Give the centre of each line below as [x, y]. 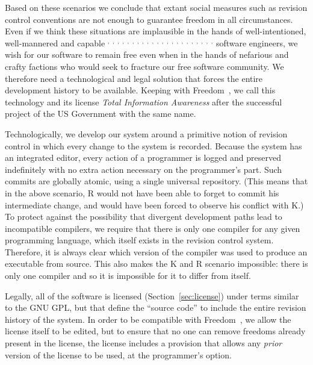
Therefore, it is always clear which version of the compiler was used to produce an [156, 251]
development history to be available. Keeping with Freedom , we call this [140, 90]
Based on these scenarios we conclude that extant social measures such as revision [156, 7]
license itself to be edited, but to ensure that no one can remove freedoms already [155, 331]
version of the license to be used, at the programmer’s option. [118, 354]
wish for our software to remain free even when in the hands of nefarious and [147, 55]
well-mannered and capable [55, 42]
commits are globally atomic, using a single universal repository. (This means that [156, 181]
